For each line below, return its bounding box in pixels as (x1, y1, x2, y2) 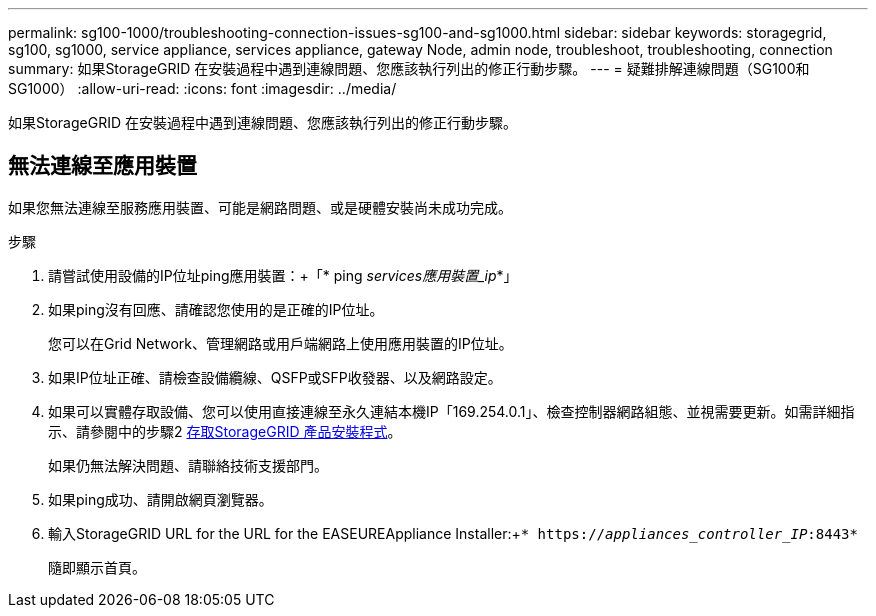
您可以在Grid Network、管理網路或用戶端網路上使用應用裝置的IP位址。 (48, 334, 513, 352)
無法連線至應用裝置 (8, 153, 197, 179)
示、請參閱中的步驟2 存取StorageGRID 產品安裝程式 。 (48, 422, 402, 440)
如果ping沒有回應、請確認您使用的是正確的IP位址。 (48, 300, 384, 318)
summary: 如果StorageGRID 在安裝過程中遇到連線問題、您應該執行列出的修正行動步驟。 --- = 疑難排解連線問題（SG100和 (8, 60, 810, 77)
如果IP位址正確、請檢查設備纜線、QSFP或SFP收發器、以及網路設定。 (48, 368, 502, 386)
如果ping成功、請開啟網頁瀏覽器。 (48, 490, 273, 508)
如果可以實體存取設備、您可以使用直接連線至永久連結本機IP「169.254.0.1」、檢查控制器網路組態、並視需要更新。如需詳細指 (48, 402, 855, 420)
